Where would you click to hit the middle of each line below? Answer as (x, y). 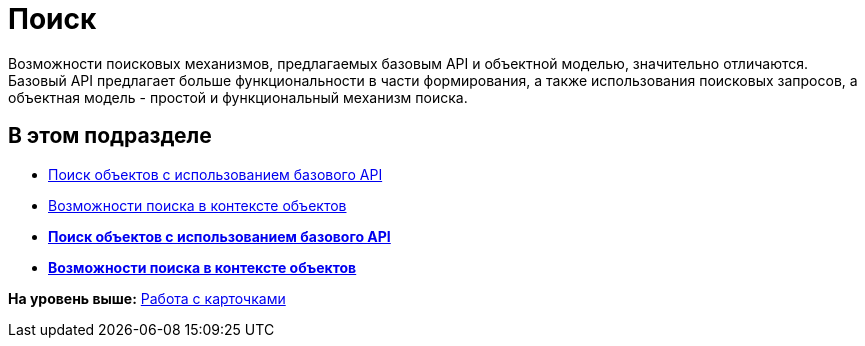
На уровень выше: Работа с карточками (147, 298)
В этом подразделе (110, 136)
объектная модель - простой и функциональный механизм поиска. (238, 97)
